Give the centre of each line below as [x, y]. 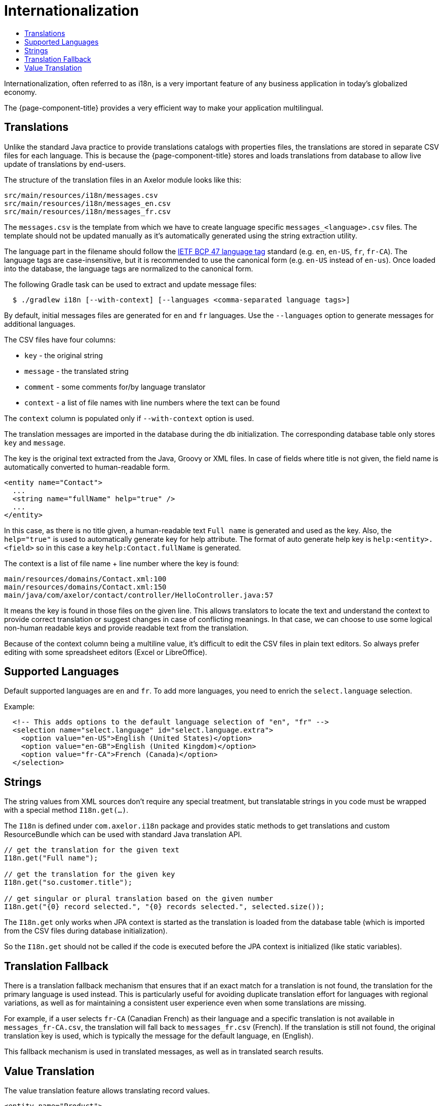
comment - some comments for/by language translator [115, 387]
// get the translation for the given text [92, 850]
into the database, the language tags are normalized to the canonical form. [129, 268]
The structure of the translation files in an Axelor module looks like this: [123, 180]
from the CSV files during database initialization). [86, 931]
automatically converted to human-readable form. [87, 467]
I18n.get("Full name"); [51, 858]
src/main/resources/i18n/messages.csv [81, 195]
